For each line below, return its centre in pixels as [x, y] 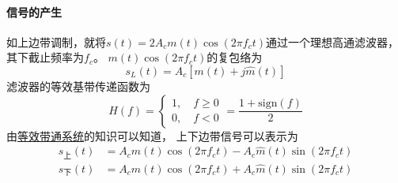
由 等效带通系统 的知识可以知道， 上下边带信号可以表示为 [152, 135]
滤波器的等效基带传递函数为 [78, 86]
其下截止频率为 [45, 57]
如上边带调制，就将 [56, 41]
